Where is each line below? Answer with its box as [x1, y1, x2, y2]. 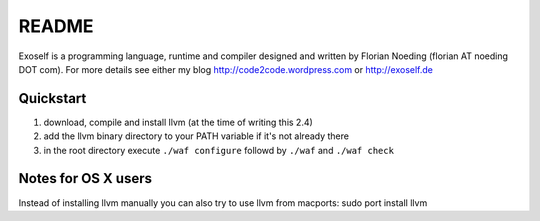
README [18, 15, 94, 37]
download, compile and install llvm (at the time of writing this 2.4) [43, 116, 314, 128]
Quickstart [18, 90, 87, 107]
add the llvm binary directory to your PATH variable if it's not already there [43, 130, 350, 142]
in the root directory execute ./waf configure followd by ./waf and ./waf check [43, 144, 395, 156]
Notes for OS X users [18, 170, 152, 187]
